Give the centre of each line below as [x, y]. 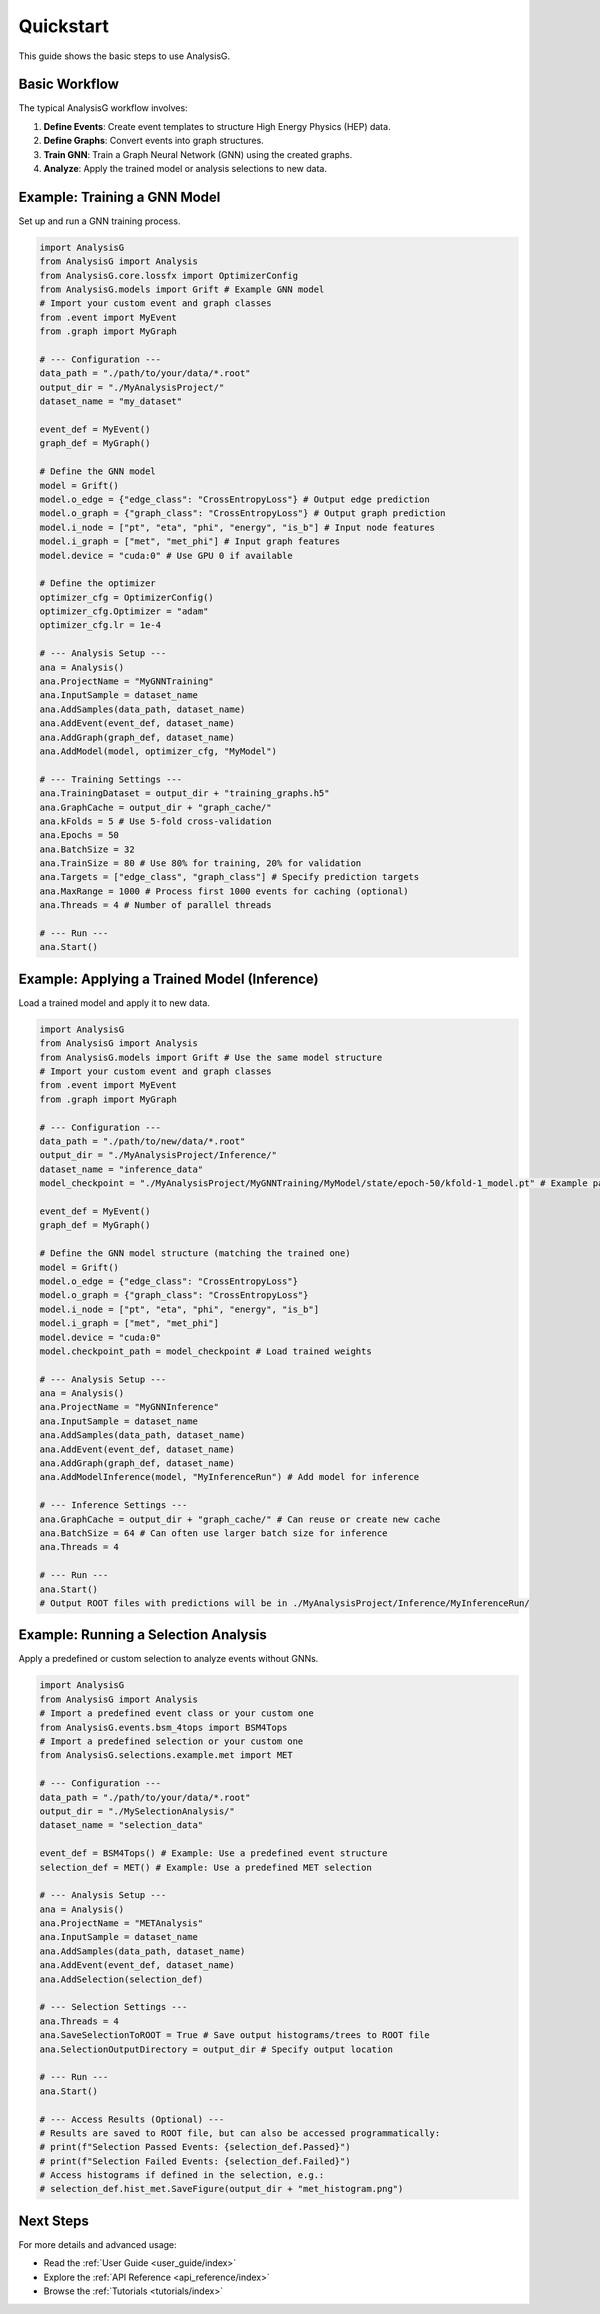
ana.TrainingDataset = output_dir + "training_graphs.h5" [184, 793]
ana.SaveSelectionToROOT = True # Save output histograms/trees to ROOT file [234, 2035]
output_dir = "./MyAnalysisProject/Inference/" [158, 1155]
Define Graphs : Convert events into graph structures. [153, 141]
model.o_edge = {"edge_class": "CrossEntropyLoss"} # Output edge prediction [234, 499]
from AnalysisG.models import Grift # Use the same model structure [211, 1057]
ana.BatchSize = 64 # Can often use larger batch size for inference [213, 1533]
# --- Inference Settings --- [113, 1505]
